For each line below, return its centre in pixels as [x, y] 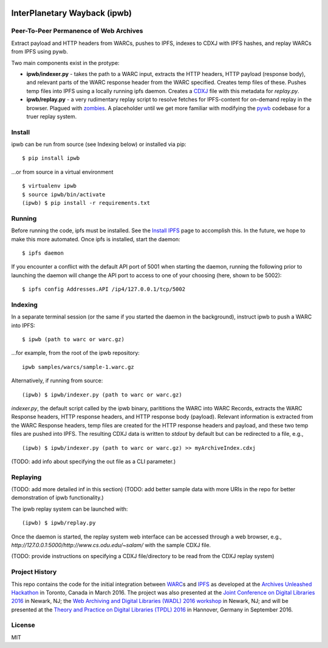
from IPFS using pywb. [39, 52]
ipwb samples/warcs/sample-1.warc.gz [78, 367]
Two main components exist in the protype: [65, 63]
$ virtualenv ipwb [50, 186]
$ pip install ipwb [51, 158]
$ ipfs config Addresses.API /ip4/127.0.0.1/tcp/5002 [104, 289]
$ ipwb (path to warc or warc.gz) [73, 340]
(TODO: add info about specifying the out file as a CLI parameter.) [94, 461]
